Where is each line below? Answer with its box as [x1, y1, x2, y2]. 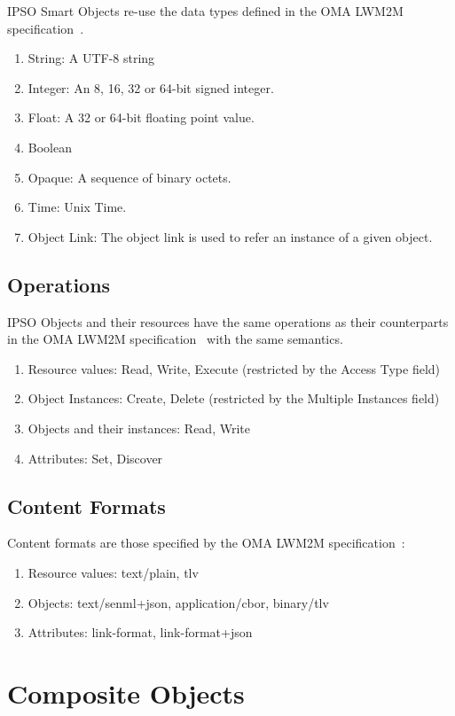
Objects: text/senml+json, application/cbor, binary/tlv [27, 593, 329, 611]
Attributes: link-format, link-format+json [27, 623, 253, 642]
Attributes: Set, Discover [27, 448, 163, 467]
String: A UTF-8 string [27, 49, 155, 67]
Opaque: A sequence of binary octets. [27, 167, 231, 186]
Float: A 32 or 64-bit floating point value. [27, 108, 255, 127]
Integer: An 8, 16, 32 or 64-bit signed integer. [27, 78, 274, 97]
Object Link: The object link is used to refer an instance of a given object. [27, 227, 433, 245]
